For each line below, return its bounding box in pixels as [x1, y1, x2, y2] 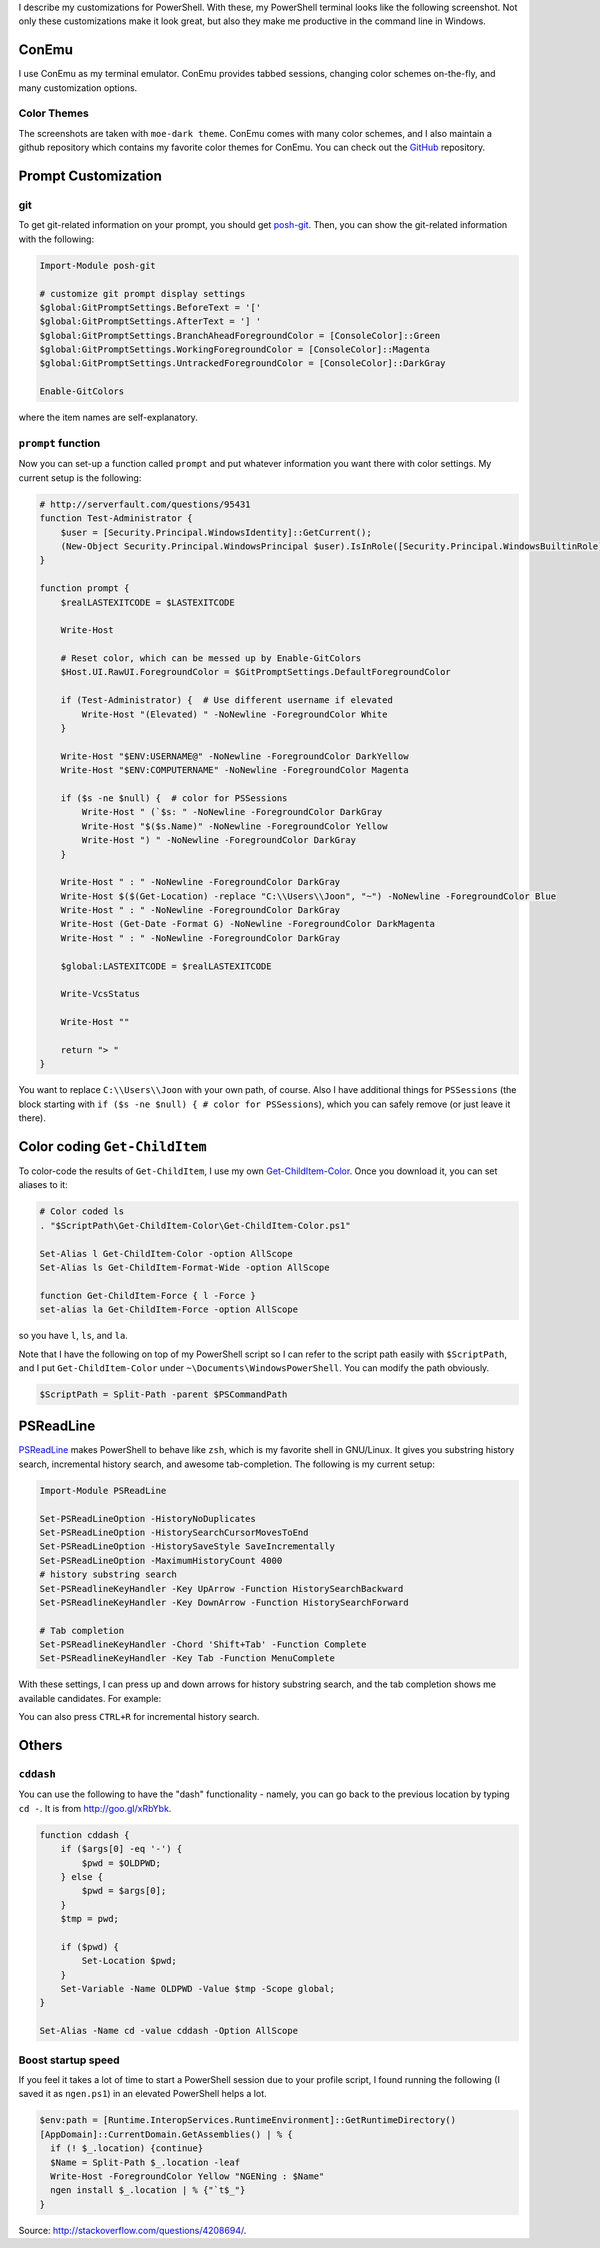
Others [18, 1737, 63, 1754]
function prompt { [39, 583, 130, 594]
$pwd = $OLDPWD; [81, 1857, 162, 1869]
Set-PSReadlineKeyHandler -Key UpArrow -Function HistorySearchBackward [39, 1583, 404, 1594]
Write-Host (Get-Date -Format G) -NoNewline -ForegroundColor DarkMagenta [60, 918, 435, 930]
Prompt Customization [18, 168, 162, 185]
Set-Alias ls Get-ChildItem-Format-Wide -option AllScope [39, 1262, 330, 1273]
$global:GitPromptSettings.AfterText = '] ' [39, 316, 262, 327]
